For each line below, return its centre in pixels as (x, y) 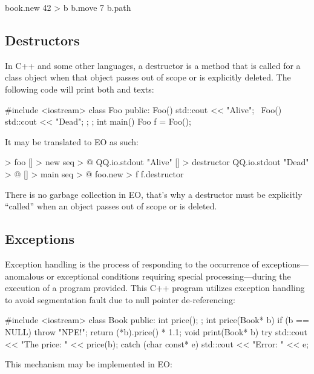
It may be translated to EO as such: (72, 141)
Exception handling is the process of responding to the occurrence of (132, 264)
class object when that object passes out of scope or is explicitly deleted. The (148, 77)
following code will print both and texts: (80, 89)
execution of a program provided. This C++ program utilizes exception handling (155, 288)
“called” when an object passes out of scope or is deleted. (111, 206)
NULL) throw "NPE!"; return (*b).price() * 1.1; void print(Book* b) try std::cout (156, 331)
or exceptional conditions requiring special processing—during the (169, 276)
